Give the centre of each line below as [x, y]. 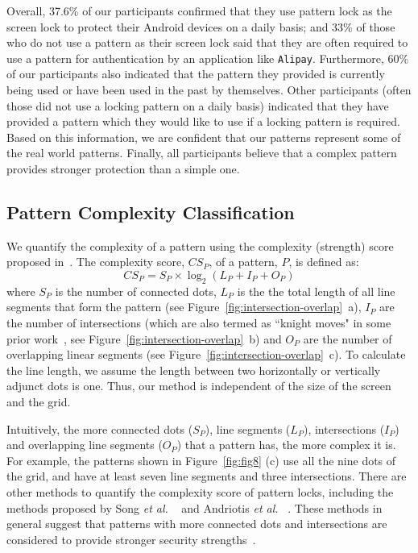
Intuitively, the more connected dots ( [100, 428]
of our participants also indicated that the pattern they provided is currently [196, 74]
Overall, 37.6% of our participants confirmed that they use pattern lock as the [199, 10]
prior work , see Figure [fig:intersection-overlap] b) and [144, 338]
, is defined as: [324, 262]
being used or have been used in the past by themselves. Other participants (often [209, 90]
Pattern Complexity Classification [151, 212]
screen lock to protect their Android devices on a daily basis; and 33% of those [201, 26]
